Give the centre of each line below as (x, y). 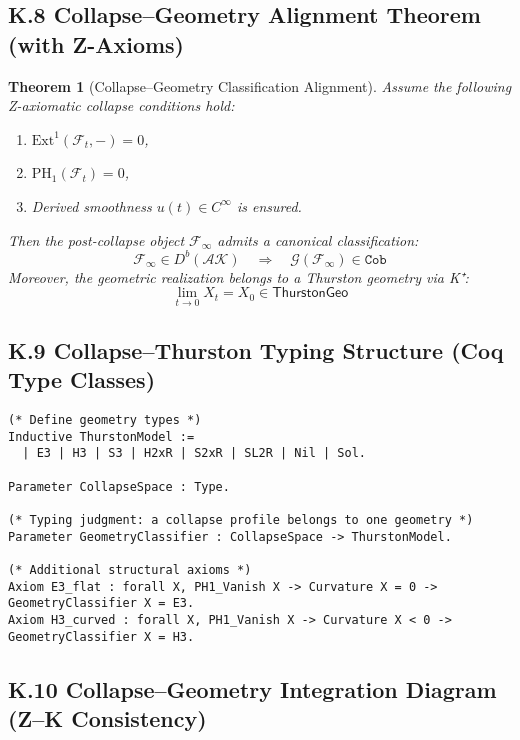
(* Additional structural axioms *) (130, 569)
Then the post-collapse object (96, 239)
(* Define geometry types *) (105, 420)
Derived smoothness (91, 205)
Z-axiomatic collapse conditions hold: (121, 105)
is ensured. (269, 205)
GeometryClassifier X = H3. (101, 636)
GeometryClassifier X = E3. (101, 603)
